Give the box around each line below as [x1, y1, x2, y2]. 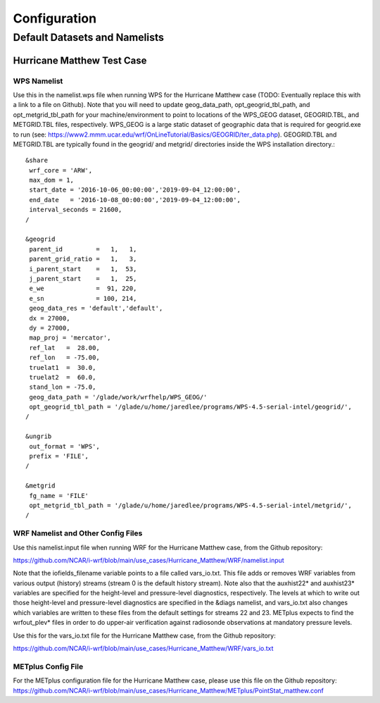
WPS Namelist [13, 76, 63, 86]
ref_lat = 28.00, [29, 344, 100, 351]
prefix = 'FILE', [29, 452, 89, 461]
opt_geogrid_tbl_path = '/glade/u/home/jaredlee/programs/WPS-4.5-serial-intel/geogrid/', [29, 403, 352, 411]
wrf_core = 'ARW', [29, 166, 93, 174]
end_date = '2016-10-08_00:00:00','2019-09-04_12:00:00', [29, 196, 241, 204]
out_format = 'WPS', [29, 442, 100, 450]
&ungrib [25, 433, 52, 440]
